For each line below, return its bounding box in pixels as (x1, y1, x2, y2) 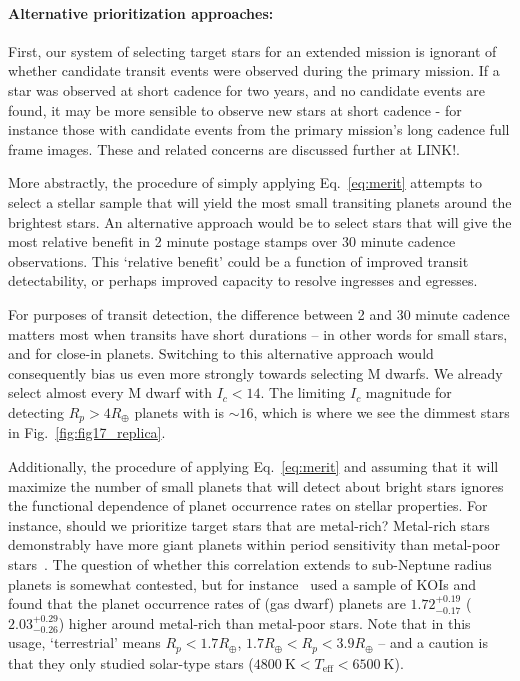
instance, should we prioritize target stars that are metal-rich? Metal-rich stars (8, 514, 490, 535)
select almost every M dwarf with (8, 382, 212, 403)
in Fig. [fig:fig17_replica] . (8, 422, 166, 443)
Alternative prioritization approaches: (8, 2, 274, 23)
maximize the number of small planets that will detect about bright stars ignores (8, 475, 504, 496)
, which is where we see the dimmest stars (253, 401, 510, 422)
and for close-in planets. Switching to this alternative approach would (8, 343, 434, 364)
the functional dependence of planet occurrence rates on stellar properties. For (8, 495, 488, 516)
